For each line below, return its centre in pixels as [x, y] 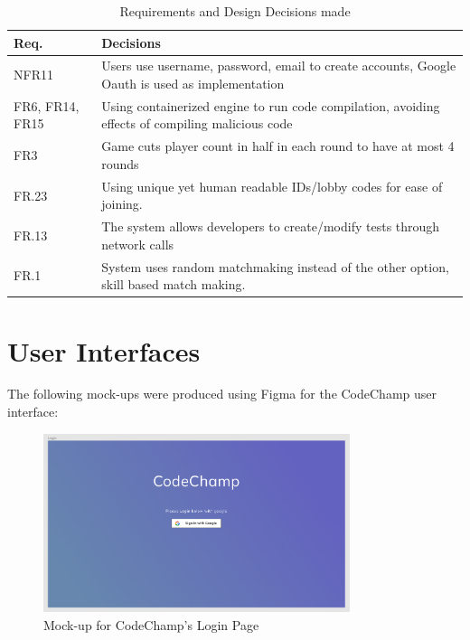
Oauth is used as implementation [193, 84]
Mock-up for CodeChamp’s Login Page [151, 624]
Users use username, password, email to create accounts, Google [279, 66]
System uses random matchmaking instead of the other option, [275, 266]
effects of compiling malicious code [197, 123]
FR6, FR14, [47, 105]
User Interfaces [104, 350]
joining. [122, 204]
